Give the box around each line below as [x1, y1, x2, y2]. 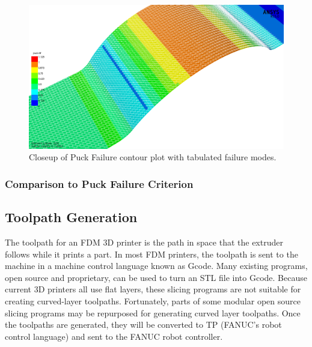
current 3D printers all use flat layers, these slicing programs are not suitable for [5, 283, 301, 295]
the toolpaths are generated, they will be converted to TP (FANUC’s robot [5, 318, 282, 331]
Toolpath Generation [5, 208, 138, 226]
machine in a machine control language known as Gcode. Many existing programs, [5, 259, 308, 272]
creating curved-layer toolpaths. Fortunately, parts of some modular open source [5, 294, 301, 307]
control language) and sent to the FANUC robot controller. [5, 330, 223, 342]
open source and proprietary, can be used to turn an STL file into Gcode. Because [5, 271, 307, 283]
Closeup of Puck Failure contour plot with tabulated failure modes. [29, 151, 277, 163]
